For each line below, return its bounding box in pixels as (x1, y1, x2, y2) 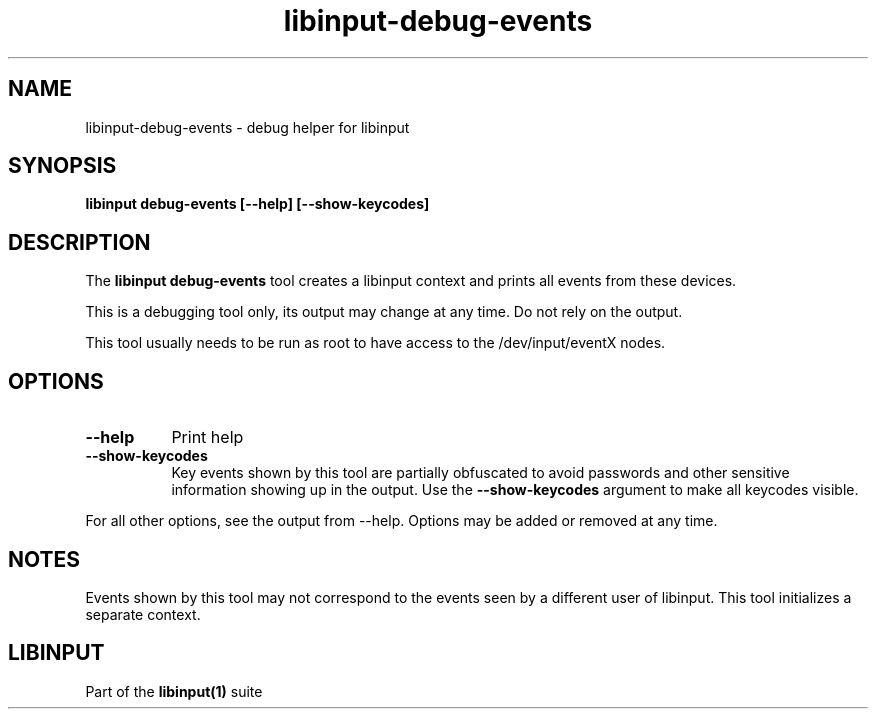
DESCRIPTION (8, 229, 151, 255)
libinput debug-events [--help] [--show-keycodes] (85, 195, 430, 213)
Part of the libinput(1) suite (85, 682, 263, 700)
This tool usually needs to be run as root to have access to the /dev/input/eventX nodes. (85, 334, 666, 352)
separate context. (85, 605, 201, 623)
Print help (171, 427, 244, 448)
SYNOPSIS (8, 153, 117, 179)
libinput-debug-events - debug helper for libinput (85, 118, 410, 136)
